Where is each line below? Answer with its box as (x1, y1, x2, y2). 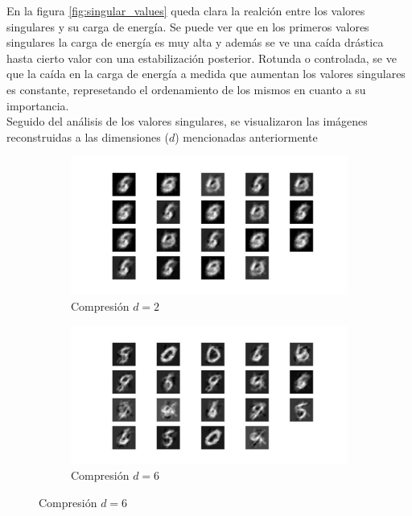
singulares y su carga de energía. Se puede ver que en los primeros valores (6, 18, 369, 35)
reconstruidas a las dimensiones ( (6, 128, 169, 145)
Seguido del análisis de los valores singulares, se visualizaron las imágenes (6, 113, 368, 130)
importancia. (6, 97, 69, 114)
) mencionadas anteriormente (175, 128, 318, 145)
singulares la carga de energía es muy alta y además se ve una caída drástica (6, 34, 384, 51)
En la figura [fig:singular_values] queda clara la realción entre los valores (6, 2, 365, 19)
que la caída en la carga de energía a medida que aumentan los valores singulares (6, 65, 406, 82)
